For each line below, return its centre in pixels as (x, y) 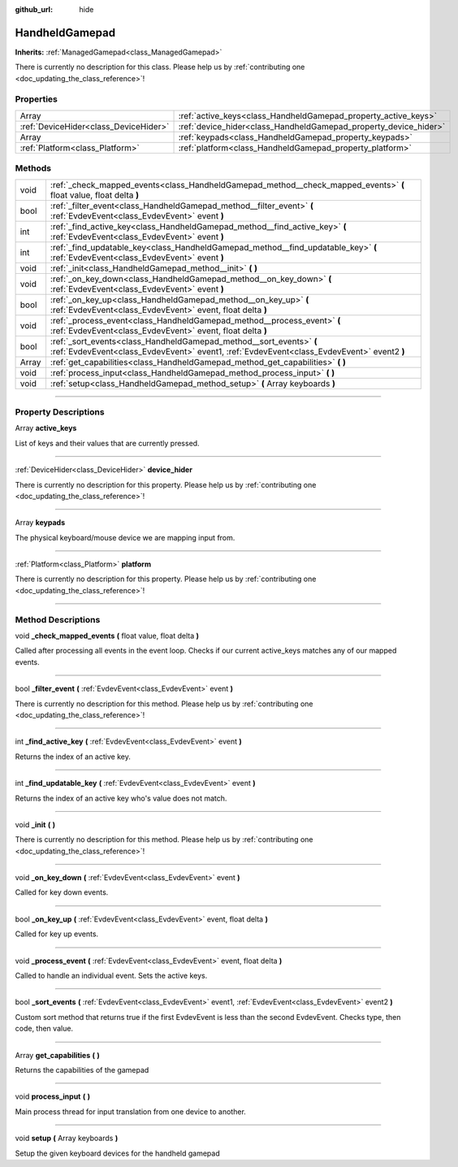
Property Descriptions (60, 412)
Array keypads (40, 523)
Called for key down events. (62, 892)
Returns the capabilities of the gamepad (82, 1069)
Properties (37, 99)
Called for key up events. (57, 934)
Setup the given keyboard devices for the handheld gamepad (117, 1153)
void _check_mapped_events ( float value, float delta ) (107, 636)
